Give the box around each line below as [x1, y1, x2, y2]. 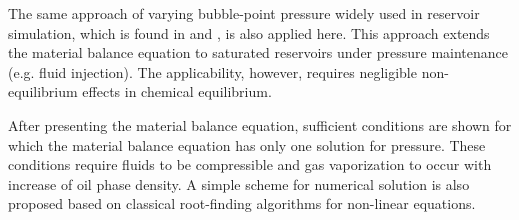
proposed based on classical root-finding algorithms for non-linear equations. [8, 193, 476, 214]
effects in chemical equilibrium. [82, 81, 272, 102]
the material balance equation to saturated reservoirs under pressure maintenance [8, 42, 509, 63]
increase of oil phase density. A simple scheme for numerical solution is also [8, 173, 470, 194]
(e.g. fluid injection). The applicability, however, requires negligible [8, 61, 417, 82]
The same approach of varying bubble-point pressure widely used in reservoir [8, 3, 480, 23]
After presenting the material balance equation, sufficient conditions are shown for [8, 114, 512, 135]
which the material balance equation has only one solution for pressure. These [8, 134, 486, 155]
